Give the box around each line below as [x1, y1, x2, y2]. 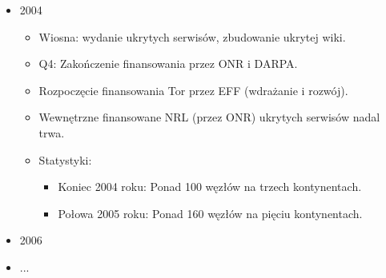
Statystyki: [38, 151, 92, 168]
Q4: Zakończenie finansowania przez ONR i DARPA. [38, 55, 298, 72]
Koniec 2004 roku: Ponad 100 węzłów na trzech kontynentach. [58, 178, 362, 195]
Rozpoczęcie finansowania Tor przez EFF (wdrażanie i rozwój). [38, 81, 348, 98]
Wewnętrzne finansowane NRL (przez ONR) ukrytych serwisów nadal [38, 109, 380, 125]
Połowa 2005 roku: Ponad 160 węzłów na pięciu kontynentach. [58, 205, 363, 221]
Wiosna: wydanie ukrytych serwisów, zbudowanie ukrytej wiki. [38, 28, 346, 45]
